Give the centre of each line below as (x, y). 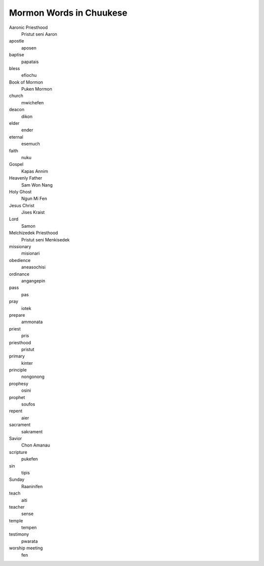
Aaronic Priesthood (29, 27)
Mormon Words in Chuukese (68, 13)
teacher (17, 507)
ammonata (32, 322)
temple (16, 520)
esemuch (31, 144)
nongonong (33, 377)
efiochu (29, 75)
